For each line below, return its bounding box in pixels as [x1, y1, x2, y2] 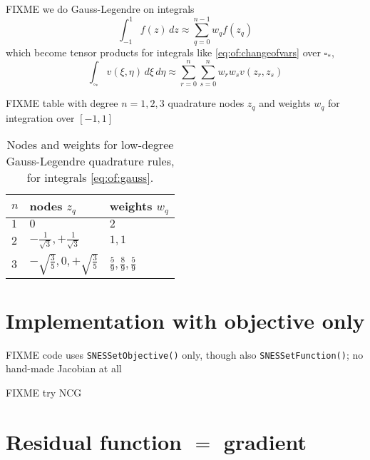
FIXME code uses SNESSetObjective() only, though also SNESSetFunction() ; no [6, 347, 364, 362]
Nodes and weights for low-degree [6, 136, 174, 153]
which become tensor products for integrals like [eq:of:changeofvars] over [6, 45, 321, 60]
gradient [223, 426, 307, 456]
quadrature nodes [168, 96, 245, 111]
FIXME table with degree [6, 96, 118, 111]
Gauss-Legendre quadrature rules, [6, 153, 175, 170]
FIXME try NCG [6, 384, 82, 399]
